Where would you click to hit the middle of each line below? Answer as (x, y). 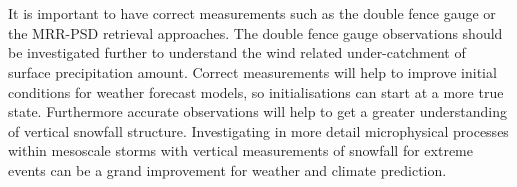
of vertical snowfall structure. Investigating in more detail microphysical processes (258, 130)
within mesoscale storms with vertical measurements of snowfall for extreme (240, 150)
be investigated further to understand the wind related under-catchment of (237, 52)
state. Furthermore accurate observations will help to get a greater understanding (257, 111)
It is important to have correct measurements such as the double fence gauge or (252, 13)
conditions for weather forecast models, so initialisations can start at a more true (256, 91)
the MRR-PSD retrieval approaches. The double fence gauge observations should (255, 32)
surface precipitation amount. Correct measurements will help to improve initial (252, 71)
